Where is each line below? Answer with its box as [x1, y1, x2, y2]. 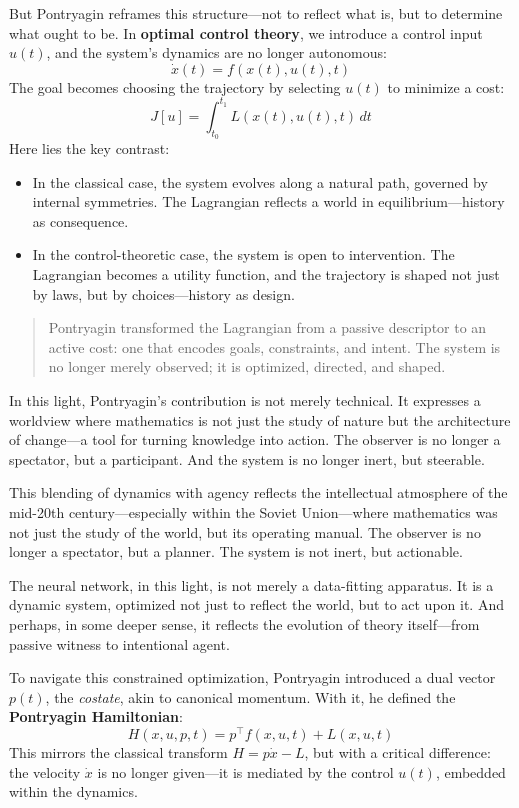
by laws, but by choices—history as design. [32, 283, 295, 304]
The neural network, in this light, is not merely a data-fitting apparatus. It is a [9, 574, 494, 595]
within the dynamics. [9, 781, 138, 802]
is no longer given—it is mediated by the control [97, 761, 394, 782]
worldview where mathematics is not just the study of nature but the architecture [9, 409, 511, 430]
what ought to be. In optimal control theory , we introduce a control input [9, 22, 483, 43]
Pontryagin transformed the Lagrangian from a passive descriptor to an [48, 317, 487, 338]
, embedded [435, 761, 506, 782]
